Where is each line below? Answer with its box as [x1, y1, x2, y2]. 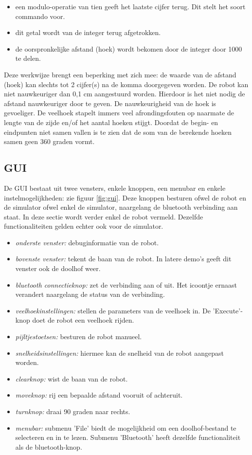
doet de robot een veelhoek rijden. [32, 315, 134, 325]
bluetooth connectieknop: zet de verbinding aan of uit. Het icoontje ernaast [15, 279, 237, 290]
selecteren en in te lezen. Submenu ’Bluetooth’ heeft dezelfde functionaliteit [15, 432, 241, 442]
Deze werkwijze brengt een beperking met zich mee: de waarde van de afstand [4, 69, 236, 79]
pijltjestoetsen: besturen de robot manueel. [15, 331, 142, 342]
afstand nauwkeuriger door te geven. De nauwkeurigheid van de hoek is [4, 98, 216, 108]
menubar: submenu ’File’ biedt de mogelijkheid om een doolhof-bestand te [15, 422, 236, 433]
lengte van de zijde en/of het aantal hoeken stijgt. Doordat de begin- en [4, 117, 218, 127]
